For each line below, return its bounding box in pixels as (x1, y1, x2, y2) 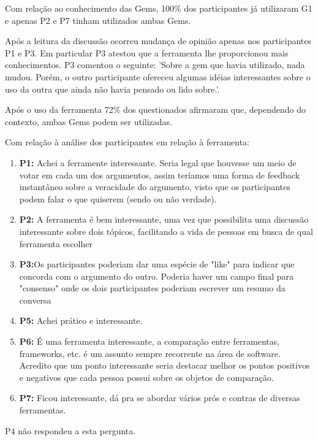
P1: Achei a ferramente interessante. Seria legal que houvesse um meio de (19, 156, 297, 169)
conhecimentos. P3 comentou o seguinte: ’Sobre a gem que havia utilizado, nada (5, 58, 305, 71)
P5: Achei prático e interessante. (19, 314, 143, 327)
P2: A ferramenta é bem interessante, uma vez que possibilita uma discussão (19, 213, 309, 226)
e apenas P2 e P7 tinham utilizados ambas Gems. (5, 13, 191, 26)
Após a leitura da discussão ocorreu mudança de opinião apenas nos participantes (5, 34, 312, 47)
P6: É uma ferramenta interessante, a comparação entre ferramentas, (19, 335, 280, 348)
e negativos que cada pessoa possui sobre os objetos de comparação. (19, 370, 274, 383)
